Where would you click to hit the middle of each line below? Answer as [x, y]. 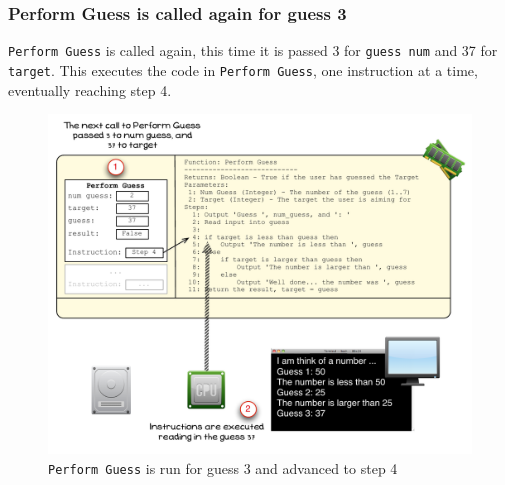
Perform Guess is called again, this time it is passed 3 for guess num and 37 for [253, 50]
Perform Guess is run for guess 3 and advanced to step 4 [223, 468]
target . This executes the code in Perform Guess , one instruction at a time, [243, 69]
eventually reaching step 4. [90, 89]
